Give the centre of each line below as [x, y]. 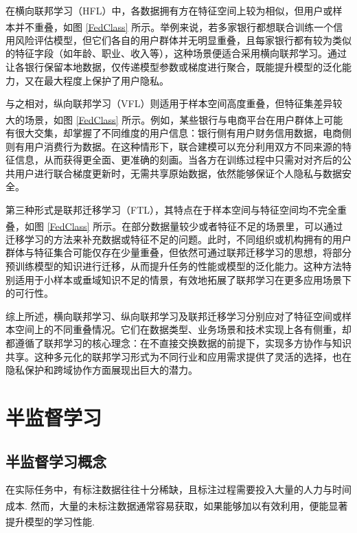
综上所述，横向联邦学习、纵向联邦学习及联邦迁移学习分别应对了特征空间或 [174, 316]
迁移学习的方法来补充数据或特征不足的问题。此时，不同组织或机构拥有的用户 [178, 239]
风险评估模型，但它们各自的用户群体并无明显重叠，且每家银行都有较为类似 [183, 39]
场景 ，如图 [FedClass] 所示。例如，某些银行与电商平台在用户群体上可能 [184, 119]
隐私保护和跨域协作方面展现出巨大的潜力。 [102, 370]
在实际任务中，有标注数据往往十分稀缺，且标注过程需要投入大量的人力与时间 [178, 489]
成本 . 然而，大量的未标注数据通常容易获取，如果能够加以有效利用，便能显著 [177, 505]
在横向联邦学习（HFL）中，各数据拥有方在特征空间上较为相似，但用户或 [169, 10]
